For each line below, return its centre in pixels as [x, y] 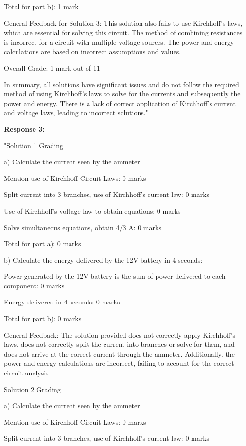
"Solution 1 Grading [34, 145]
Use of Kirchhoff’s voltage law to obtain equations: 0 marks [92, 210]
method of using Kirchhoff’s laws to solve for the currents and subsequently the [122, 94]
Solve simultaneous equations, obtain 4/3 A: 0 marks [83, 227]
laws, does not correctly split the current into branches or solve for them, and [119, 344]
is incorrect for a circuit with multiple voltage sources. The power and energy [119, 42]
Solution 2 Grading [32, 389]
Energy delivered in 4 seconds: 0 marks [62, 302]
